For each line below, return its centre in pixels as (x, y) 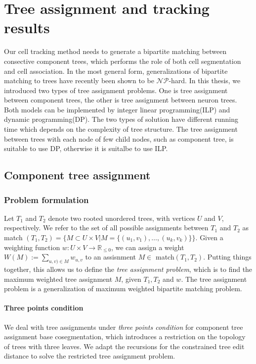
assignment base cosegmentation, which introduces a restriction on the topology (125, 337)
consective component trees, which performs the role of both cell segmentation (123, 61)
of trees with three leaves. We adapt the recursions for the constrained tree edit (124, 346)
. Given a (209, 237)
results (27, 27)
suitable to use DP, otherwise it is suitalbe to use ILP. (86, 148)
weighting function (32, 247)
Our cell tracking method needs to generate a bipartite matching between (115, 51)
